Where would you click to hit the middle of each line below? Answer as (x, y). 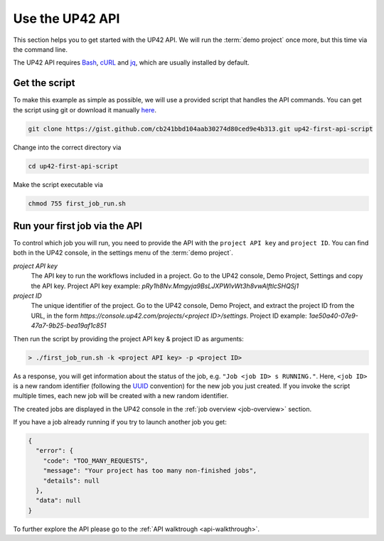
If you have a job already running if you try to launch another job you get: (120, 422)
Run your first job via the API (78, 226)
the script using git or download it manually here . (85, 109)
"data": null (58, 500)
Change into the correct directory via (67, 147)
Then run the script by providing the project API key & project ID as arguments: (129, 338)
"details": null (71, 481)
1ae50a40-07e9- (333, 316)
